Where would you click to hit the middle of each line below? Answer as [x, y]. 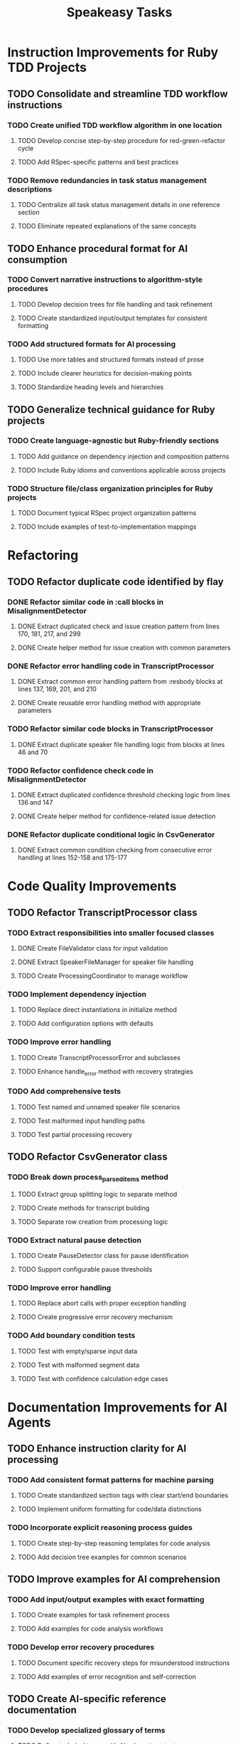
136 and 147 [35, 802]
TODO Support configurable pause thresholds [85, 1269]
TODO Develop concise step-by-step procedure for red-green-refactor [121, 140]
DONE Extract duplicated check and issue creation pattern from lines [119, 626]
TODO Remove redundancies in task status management [107, 180]
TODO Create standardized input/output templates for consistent [112, 318]
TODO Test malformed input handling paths [81, 1121]
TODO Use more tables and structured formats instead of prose [111, 359]
